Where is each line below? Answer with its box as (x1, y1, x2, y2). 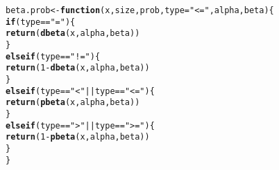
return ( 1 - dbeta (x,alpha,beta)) (6, 63, 150, 73)
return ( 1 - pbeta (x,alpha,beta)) (6, 132, 150, 142)
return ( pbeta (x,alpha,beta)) (6, 97, 140, 108)
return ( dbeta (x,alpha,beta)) (6, 28, 140, 39)
